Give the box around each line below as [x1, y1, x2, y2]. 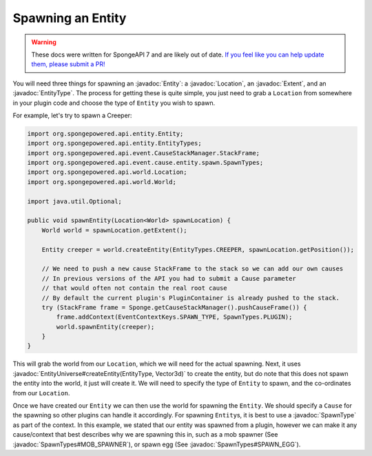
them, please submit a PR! [31, 60, 106, 68]
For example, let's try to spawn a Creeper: [12, 111, 132, 119]
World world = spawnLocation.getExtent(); [41, 226, 187, 234]
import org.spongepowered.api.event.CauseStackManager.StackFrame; [27, 149, 260, 157]
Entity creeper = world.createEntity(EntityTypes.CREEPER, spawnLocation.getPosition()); [41, 246, 355, 253]
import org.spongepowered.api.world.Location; [27, 168, 187, 176]
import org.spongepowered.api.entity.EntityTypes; [27, 139, 203, 148]
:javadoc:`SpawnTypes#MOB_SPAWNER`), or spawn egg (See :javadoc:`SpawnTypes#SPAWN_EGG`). [12, 440, 301, 448]
